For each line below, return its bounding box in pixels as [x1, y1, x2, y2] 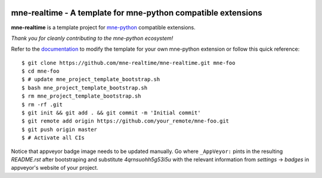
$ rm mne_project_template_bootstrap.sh [21, 93, 141, 99]
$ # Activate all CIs [21, 135, 85, 141]
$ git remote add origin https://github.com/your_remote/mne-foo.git [21, 118, 230, 124]
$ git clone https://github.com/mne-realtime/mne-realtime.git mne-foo [21, 60, 236, 66]
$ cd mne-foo [21, 68, 60, 74]
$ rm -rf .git [21, 101, 63, 108]
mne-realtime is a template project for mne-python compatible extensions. [11, 24, 196, 31]
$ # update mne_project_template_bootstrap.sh [21, 76, 160, 83]
